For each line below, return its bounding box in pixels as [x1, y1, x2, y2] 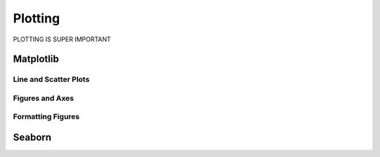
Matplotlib [13, 53, 59, 65]
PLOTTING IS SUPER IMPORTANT [13, 35, 112, 43]
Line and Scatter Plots [13, 74, 90, 84]
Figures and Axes [13, 93, 74, 103]
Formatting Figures [13, 112, 80, 122]
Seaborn [13, 132, 52, 144]
